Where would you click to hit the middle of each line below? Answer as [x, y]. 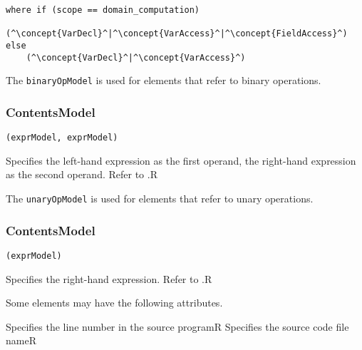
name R [21, 340]
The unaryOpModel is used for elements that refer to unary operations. [160, 198]
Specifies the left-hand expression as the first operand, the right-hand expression [181, 160]
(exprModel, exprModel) [62, 138]
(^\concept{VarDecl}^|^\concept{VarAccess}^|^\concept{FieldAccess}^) [177, 34]
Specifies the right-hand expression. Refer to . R [109, 278]
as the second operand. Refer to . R [82, 174]
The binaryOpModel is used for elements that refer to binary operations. [164, 80]
